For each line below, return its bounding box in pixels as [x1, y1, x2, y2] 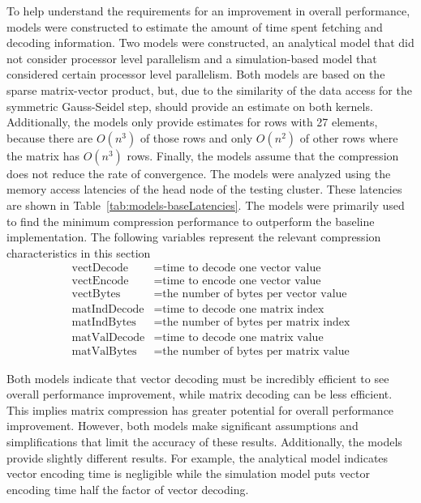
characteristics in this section [6, 244, 151, 261]
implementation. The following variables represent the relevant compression [6, 228, 381, 245]
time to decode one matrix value [162, 332, 324, 344]
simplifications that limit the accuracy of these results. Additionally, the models [6, 433, 402, 450]
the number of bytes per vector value [162, 288, 347, 301]
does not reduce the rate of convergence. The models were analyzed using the [6, 164, 391, 181]
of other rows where [299, 129, 398, 146]
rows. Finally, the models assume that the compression [127, 147, 399, 164]
